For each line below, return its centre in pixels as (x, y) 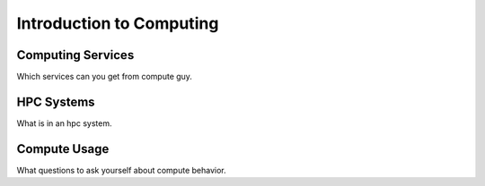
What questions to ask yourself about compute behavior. (121, 170)
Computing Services (75, 55)
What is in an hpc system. (64, 123)
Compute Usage (63, 149)
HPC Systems (56, 101)
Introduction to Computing (118, 23)
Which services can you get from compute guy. (105, 77)
